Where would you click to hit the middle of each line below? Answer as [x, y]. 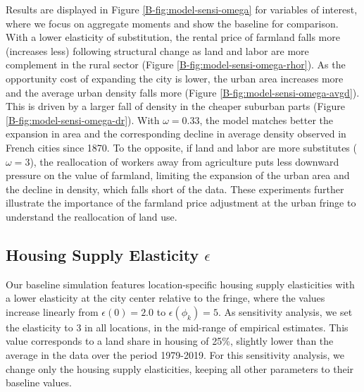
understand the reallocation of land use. [92, 216]
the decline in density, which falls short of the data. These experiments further [175, 189]
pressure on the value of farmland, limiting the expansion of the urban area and [178, 175]
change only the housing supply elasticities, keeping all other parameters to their [180, 368]
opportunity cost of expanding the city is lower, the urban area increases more [175, 78]
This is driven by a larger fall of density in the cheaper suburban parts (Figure [175, 106]
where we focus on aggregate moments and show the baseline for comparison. [172, 23]
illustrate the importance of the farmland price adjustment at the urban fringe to [181, 203]
